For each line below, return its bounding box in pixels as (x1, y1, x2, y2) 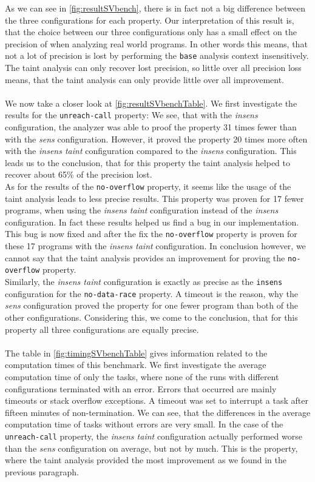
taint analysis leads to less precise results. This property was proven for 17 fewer (5, 192, 304, 204)
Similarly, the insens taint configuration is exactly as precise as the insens (5, 275, 283, 288)
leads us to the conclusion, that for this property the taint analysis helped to (5, 156, 290, 169)
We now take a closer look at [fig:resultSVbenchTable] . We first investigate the (5, 96, 297, 109)
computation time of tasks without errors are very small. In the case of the (5, 418, 283, 430)
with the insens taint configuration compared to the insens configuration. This (5, 144, 297, 157)
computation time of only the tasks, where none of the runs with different (5, 370, 279, 383)
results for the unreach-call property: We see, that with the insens (5, 109, 258, 121)
